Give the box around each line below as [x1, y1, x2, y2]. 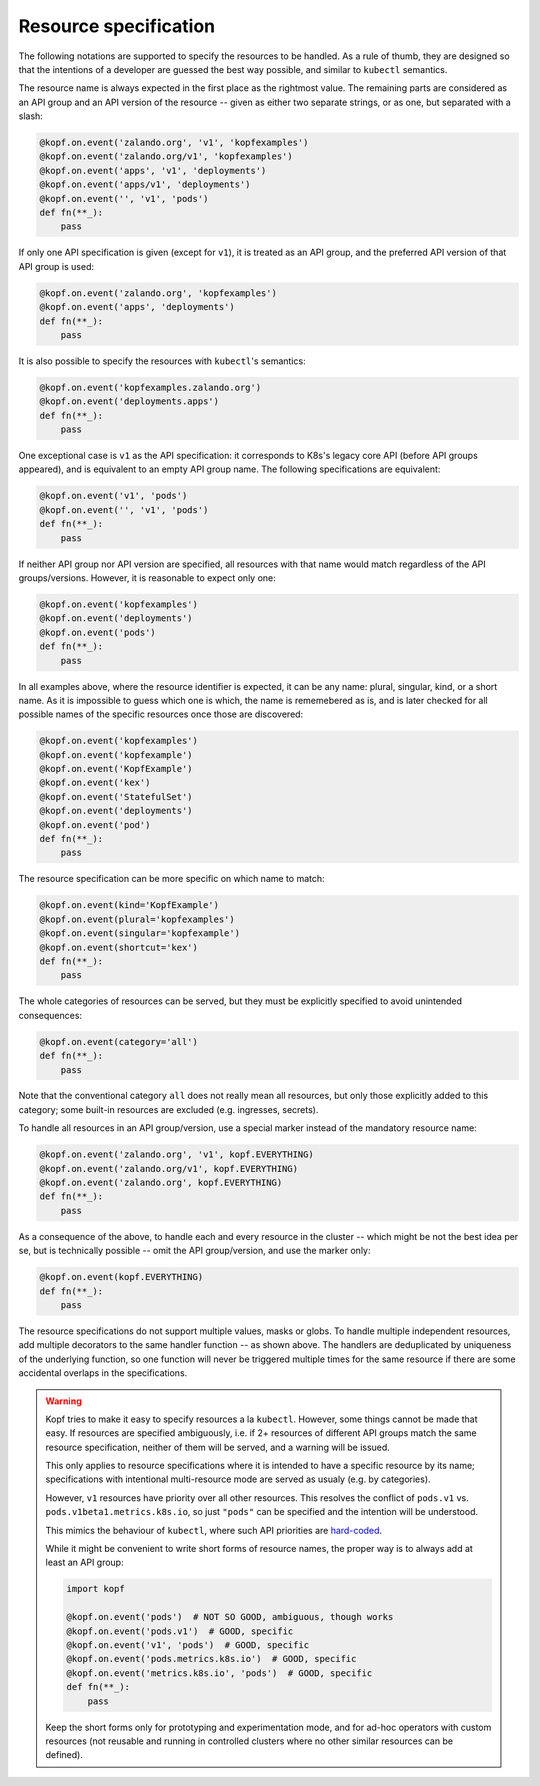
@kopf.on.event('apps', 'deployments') [39, 301, 235, 313]
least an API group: [45, 1556, 124, 1569]
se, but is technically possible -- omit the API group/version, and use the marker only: [18, 1245, 371, 1257]
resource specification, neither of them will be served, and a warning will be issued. [45, 1441, 390, 1453]
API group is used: [18, 260, 95, 272]
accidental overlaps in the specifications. [18, 1367, 188, 1379]
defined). [45, 1749, 84, 1761]
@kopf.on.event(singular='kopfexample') [39, 928, 240, 939]
